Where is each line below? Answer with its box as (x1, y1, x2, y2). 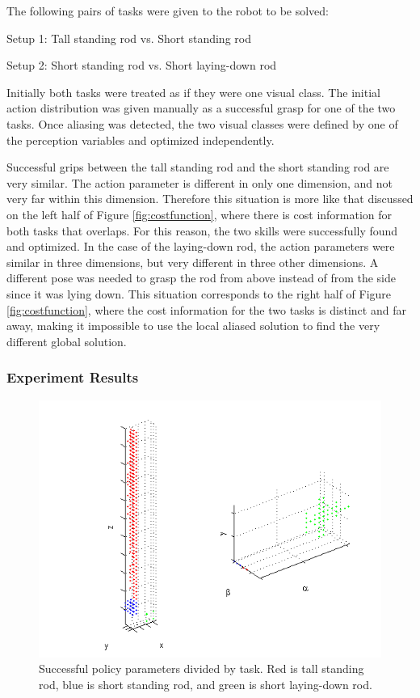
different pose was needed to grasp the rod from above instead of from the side (6, 269, 396, 286)
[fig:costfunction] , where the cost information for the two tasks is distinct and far (6, 301, 406, 318)
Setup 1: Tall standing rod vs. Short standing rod (6, 29, 251, 46)
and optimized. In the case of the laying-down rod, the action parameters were (6, 238, 395, 255)
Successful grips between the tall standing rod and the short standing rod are (6, 159, 389, 176)
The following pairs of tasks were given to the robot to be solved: (6, 2, 330, 19)
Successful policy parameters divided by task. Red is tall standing (39, 660, 364, 677)
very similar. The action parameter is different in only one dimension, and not (6, 174, 393, 191)
